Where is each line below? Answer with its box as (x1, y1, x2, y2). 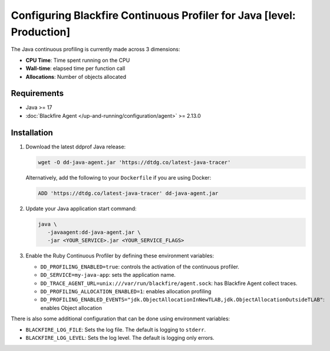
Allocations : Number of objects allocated (25, 73, 127, 80)
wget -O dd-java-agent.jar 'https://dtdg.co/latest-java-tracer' (38, 159, 231, 165)
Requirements (11, 88, 64, 98)
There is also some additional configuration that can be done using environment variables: (11, 315, 230, 322)
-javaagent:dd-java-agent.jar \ (47, 229, 141, 236)
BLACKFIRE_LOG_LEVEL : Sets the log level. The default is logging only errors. (25, 334, 214, 341)
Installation (11, 127, 53, 138)
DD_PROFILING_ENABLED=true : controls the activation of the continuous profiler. (40, 263, 240, 270)
